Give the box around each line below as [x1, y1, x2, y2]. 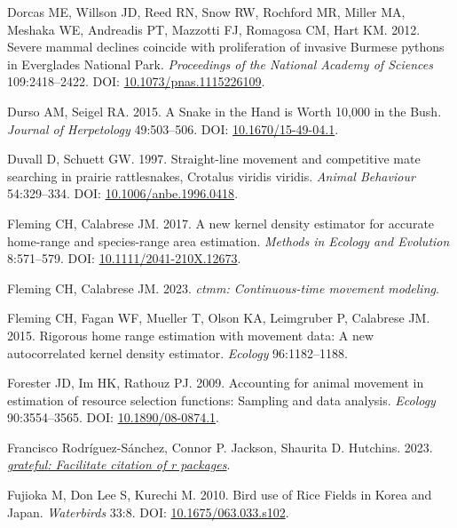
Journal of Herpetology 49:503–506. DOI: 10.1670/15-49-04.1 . [7, 119, 339, 138]
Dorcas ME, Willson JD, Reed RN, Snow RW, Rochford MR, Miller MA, [7, 3, 406, 20]
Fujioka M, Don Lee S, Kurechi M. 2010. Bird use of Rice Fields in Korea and [7, 485, 432, 504]
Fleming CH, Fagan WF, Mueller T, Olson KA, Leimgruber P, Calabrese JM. [7, 308, 430, 327]
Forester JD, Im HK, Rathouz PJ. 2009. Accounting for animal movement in [7, 373, 424, 392]
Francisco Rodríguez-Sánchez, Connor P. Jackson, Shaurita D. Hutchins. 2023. [7, 437, 433, 456]
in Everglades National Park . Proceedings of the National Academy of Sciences [7, 54, 433, 73]
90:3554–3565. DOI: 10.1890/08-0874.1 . [7, 408, 220, 427]
